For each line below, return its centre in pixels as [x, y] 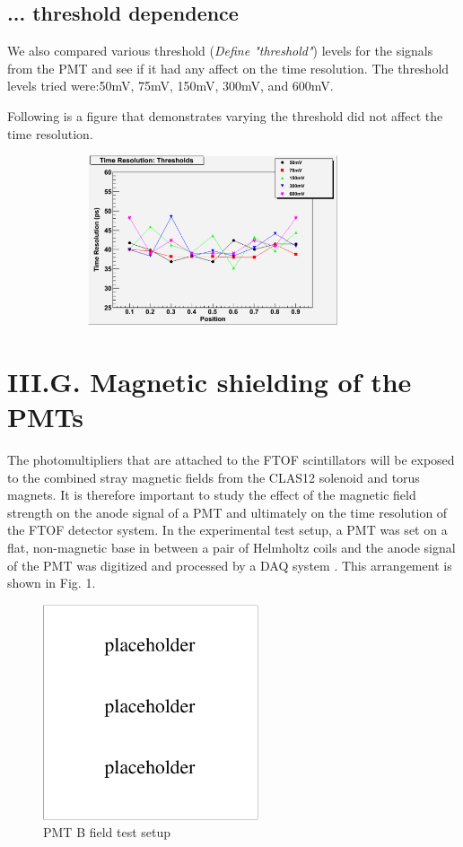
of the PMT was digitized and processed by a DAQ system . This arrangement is [230, 565]
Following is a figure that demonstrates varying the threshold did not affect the [225, 115]
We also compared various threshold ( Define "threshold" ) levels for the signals [220, 51]
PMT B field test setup [107, 832]
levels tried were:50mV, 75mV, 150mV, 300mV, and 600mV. [170, 86]
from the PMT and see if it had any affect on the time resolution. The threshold [228, 68]
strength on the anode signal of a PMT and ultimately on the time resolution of [227, 512]
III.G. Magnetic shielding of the [210, 381]
